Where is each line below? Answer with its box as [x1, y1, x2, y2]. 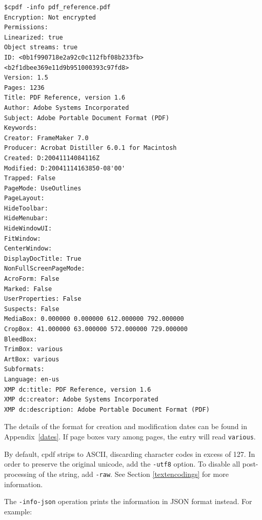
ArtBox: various [4, 355, 59, 363]
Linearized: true [4, 33, 63, 41]
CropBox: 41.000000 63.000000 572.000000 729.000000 [4, 325, 188, 333]
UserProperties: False [4, 295, 82, 303]
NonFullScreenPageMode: [4, 265, 85, 273]
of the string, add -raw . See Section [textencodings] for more [38, 468, 229, 479]
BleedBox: [4, 335, 37, 343]
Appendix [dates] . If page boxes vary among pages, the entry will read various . [4, 431, 256, 441]
